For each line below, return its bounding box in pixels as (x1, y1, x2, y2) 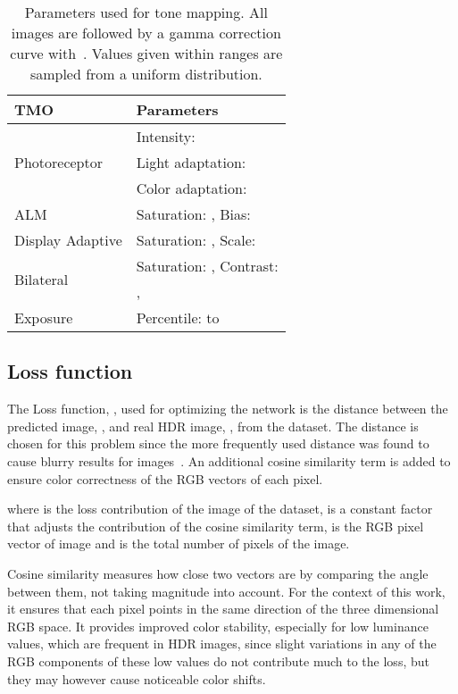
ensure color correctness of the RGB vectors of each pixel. (7, 469, 323, 488)
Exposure (14, 307, 73, 328)
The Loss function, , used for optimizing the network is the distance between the (7, 399, 448, 418)
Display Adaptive (14, 230, 122, 250)
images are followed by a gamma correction (11, 22, 281, 43)
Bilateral (14, 268, 69, 289)
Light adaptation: (136, 152, 246, 172)
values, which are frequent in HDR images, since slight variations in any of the (7, 634, 437, 653)
